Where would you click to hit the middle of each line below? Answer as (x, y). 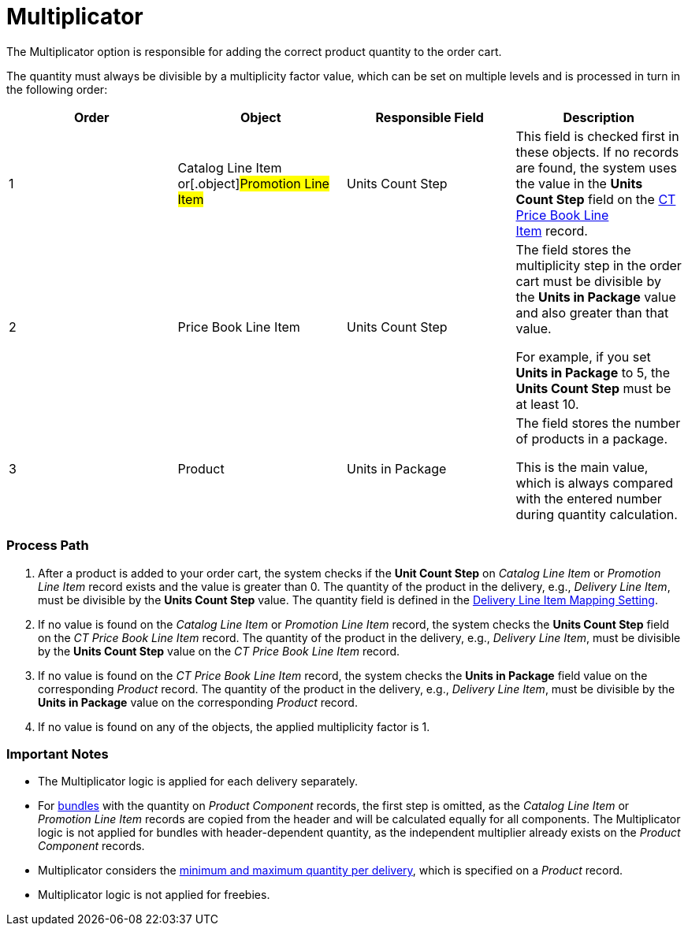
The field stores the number (598, 423)
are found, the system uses (596, 167)
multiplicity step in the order (599, 265)
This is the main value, (582, 467)
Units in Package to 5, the (593, 372)
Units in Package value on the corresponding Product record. (198, 702)
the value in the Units (579, 183)
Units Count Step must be (593, 388)
